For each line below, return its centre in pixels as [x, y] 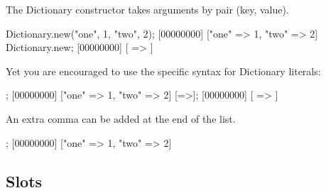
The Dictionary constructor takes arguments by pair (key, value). [147, 9]
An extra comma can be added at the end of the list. [121, 118]
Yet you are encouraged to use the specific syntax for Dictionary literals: [163, 71]
